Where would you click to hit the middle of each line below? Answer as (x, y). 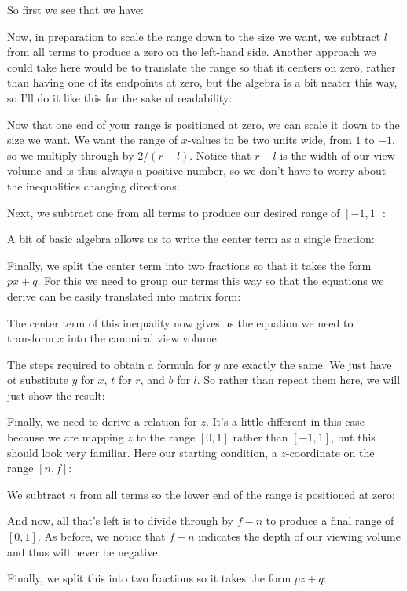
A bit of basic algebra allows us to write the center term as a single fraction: (191, 239)
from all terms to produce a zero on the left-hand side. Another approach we (192, 52)
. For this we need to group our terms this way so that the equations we (211, 281)
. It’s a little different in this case (286, 421)
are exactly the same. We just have (308, 364)
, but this (353, 437)
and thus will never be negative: (84, 551)
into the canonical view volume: (144, 338)
